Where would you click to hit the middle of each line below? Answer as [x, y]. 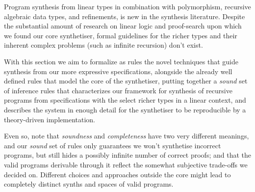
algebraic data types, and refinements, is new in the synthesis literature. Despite [125, 16]
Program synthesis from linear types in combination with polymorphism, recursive [127, 6]
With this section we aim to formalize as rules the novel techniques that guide [121, 61]
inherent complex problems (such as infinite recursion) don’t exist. [103, 45]
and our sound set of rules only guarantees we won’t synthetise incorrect [113, 145]
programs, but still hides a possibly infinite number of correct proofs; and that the [127, 155]
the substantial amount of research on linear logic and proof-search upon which [123, 26]
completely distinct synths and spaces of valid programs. [89, 184]
